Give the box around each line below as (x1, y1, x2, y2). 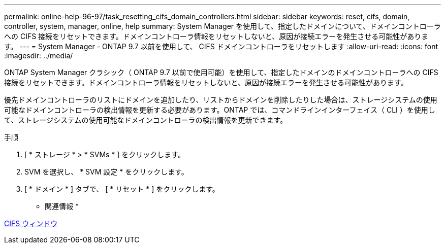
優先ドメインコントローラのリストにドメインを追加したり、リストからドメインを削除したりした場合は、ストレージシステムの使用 (4, 95, 437, 104)
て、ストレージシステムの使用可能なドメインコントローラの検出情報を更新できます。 (4, 116, 288, 124)
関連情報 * (45, 202, 79, 210)
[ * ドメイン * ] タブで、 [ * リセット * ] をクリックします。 (24, 185, 219, 193)
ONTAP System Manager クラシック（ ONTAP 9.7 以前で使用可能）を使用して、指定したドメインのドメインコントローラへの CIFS (4, 68, 438, 77)
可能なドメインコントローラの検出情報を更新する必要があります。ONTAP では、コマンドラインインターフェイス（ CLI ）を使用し (4, 105, 435, 114)
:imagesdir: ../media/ (4, 51, 73, 60)
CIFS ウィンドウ (4, 219, 58, 228)
